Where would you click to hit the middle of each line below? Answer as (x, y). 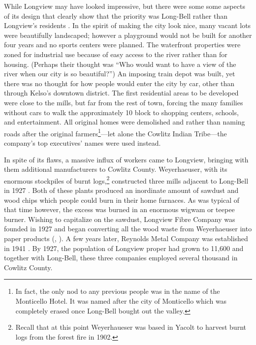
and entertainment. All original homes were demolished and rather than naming (125, 122)
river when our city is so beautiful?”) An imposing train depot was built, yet (120, 74)
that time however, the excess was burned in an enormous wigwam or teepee (119, 209)
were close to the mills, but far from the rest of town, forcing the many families (124, 102)
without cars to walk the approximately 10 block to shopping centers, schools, (121, 112)
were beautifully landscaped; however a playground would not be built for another (128, 35)
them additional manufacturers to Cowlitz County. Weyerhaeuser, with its (116, 169)
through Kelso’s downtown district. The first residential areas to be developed (121, 93)
